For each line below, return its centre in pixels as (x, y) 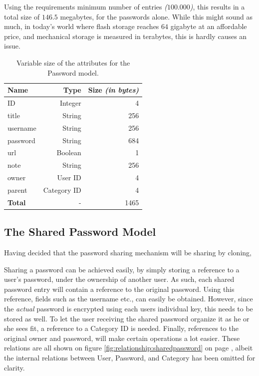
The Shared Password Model (80, 232)
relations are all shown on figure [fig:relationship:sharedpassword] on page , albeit (129, 348)
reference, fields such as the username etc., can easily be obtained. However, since (129, 299)
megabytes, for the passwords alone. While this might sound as (156, 16)
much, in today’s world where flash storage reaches (82, 26)
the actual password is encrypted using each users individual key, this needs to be (129, 309)
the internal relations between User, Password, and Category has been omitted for (130, 357)
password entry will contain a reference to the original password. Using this (119, 289)
